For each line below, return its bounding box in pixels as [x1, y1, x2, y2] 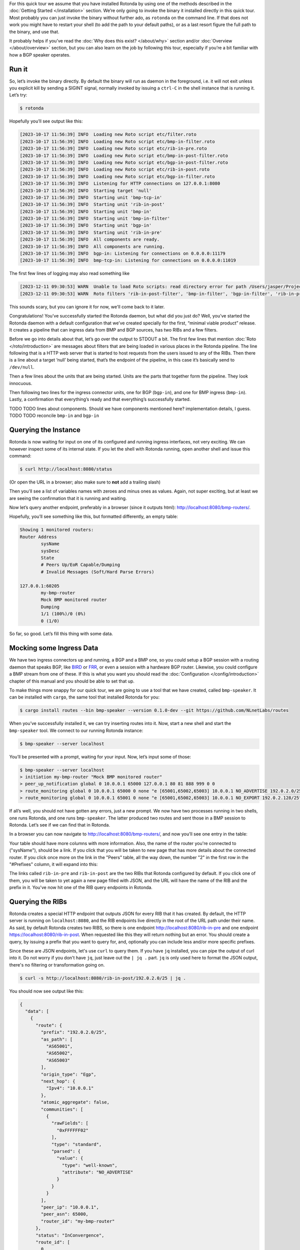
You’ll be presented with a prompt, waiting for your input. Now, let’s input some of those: [9, 753, 191, 759]
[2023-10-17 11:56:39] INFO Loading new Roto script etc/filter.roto [19, 131, 197, 137]
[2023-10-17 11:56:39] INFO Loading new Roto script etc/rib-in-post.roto [19, 166, 210, 172]
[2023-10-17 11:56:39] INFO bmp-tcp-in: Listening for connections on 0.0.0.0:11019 [19, 257, 236, 263]
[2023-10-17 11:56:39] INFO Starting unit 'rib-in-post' [19, 201, 165, 207]
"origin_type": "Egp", [40, 1071, 97, 1077]
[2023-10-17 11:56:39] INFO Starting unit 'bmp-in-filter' [19, 215, 170, 221]
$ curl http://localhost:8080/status [19, 466, 112, 472]
